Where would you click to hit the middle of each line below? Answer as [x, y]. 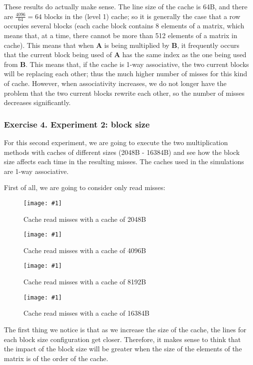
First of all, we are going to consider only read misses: [85, 187]
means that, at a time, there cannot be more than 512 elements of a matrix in [121, 35]
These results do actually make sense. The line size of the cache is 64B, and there [126, 6]
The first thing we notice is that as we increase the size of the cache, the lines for [125, 329]
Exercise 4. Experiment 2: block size [77, 124]
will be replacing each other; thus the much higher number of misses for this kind [126, 74]
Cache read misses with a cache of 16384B [86, 313]
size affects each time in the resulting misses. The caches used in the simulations [124, 161]
